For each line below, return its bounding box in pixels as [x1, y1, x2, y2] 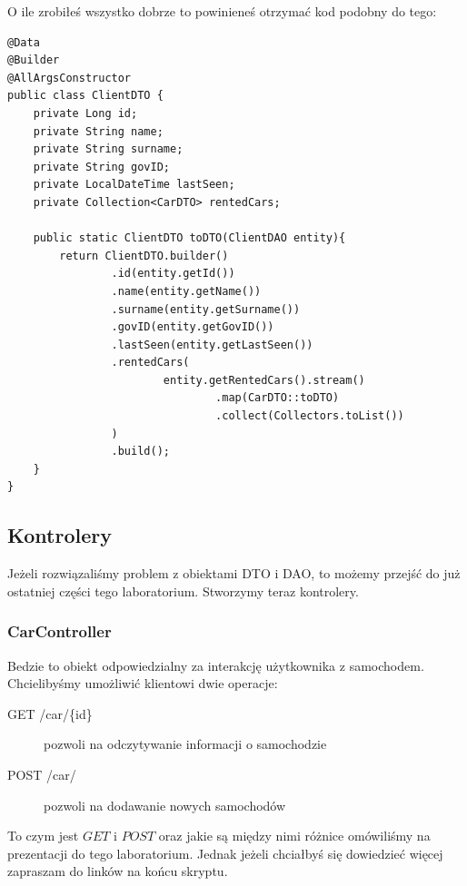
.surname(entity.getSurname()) [111, 302, 301, 316]
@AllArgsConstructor [7, 71, 132, 84]
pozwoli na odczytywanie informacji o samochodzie [44, 734, 327, 753]
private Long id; [33, 106, 138, 120]
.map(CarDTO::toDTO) [215, 391, 340, 405]
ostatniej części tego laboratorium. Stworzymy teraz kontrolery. [7, 581, 359, 600]
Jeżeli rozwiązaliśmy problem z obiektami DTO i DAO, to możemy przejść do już [7, 564, 461, 583]
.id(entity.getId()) [111, 267, 235, 281]
